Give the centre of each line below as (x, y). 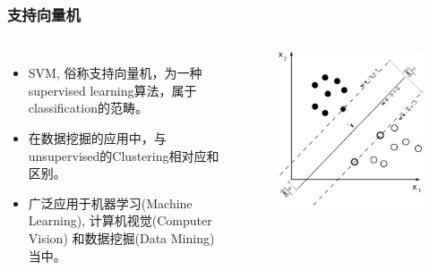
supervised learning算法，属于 (112, 90)
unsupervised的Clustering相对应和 (124, 155)
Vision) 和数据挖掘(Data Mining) (121, 237)
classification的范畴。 (88, 108)
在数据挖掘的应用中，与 (97, 138)
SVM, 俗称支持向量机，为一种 (115, 73)
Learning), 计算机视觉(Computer (120, 220)
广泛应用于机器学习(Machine (110, 202)
